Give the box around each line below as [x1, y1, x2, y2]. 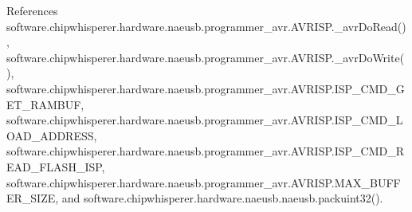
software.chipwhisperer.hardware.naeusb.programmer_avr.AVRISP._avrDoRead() [6, 18, 406, 34]
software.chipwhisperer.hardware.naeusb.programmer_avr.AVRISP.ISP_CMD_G [6, 80, 405, 96]
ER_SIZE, [6, 190, 59, 206]
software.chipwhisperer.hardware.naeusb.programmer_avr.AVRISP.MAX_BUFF [6, 174, 401, 190]
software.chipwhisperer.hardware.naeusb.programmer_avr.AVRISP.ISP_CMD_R [6, 143, 405, 159]
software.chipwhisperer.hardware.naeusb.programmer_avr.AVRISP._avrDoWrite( [6, 49, 405, 65]
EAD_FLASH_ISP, [6, 158, 105, 175]
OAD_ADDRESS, [6, 127, 97, 143]
